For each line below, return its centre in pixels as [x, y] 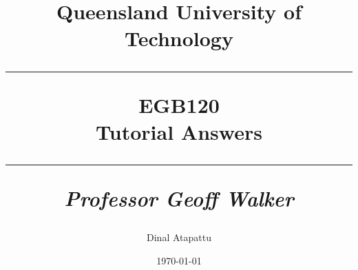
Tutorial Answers [179, 131]
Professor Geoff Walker [179, 198]
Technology [179, 38]
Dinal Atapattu [179, 237]
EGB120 [179, 104]
